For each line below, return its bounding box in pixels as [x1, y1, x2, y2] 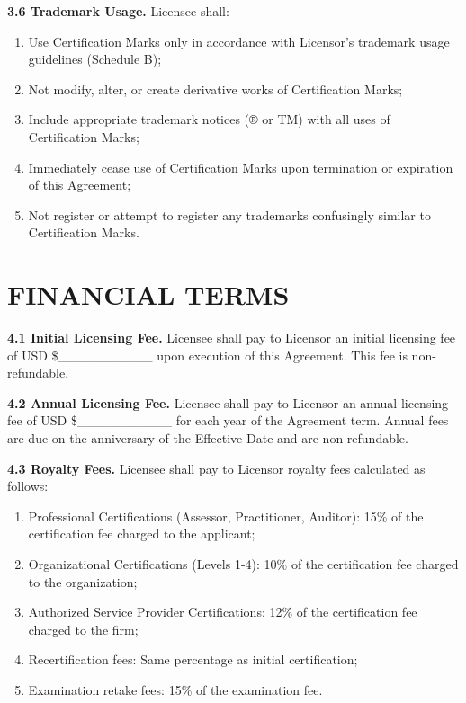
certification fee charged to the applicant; [28, 524, 255, 543]
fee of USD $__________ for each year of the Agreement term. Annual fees [7, 411, 449, 430]
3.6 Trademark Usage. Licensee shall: [7, 2, 229, 20]
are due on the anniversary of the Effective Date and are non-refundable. [7, 429, 408, 448]
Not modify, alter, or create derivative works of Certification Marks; [28, 79, 403, 98]
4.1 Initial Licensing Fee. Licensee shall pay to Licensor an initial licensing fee [7, 328, 456, 347]
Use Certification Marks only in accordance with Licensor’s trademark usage [28, 31, 450, 50]
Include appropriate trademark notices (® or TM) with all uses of [28, 110, 390, 129]
